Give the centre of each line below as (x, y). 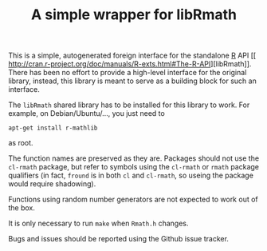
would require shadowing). (52, 184)
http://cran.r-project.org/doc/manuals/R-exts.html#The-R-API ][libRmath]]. (130, 64)
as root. (21, 143)
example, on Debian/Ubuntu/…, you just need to (86, 114)
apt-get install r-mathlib (53, 128)
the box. (22, 208)
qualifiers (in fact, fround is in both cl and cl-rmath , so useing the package (131, 175)
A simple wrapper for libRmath (134, 15)
